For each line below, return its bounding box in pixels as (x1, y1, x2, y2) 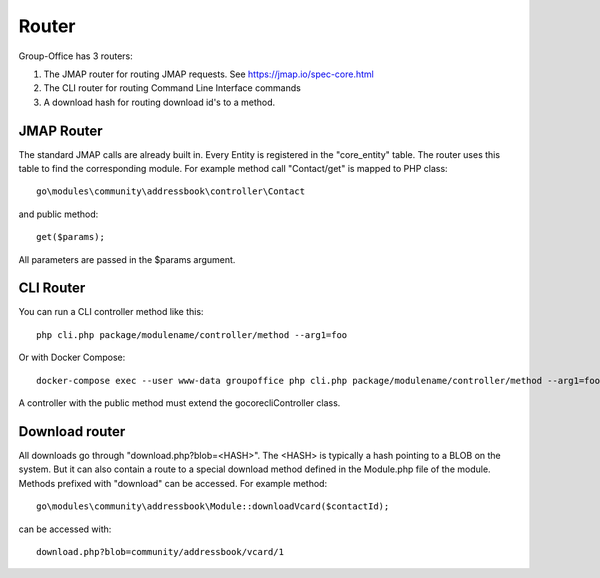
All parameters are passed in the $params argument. (18, 253, 236, 265)
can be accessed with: (18, 523, 112, 535)
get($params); (36, 231, 105, 243)
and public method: (18, 208, 99, 220)
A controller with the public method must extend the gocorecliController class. (18, 397, 341, 409)
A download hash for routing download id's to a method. (43, 96, 276, 108)
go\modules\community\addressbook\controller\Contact (36, 186, 305, 197)
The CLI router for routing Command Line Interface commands (43, 82, 302, 94)
